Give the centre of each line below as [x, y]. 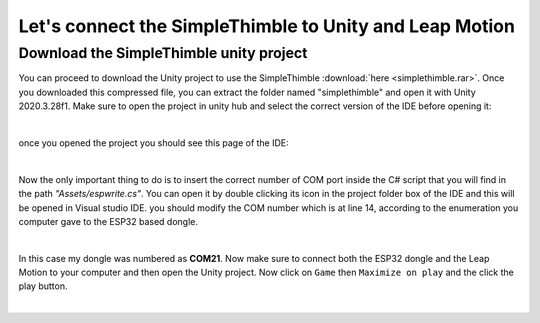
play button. [43, 286]
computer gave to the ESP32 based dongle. [108, 221]
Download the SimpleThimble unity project [163, 53]
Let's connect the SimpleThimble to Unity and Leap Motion [266, 26]
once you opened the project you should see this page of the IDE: [153, 142]
